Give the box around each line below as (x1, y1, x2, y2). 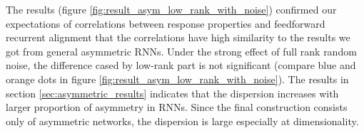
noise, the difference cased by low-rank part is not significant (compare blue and (6, 58, 356, 73)
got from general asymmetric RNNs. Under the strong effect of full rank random (6, 43, 357, 58)
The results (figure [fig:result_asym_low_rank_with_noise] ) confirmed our (6, 2, 337, 16)
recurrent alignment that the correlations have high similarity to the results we (6, 30, 350, 45)
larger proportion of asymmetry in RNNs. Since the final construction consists (6, 100, 348, 115)
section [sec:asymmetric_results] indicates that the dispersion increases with (6, 85, 339, 100)
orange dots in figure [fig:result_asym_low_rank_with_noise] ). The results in (6, 71, 349, 86)
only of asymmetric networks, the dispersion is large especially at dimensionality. (6, 113, 359, 128)
